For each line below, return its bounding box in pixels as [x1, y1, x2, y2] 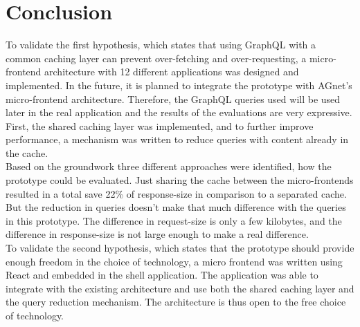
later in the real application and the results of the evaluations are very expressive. [6, 105, 352, 120]
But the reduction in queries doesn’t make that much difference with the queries [6, 200, 346, 214]
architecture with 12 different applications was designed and [44, 64, 299, 79]
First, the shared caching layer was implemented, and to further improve [6, 118, 314, 133]
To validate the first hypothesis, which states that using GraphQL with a [6, 37, 316, 52]
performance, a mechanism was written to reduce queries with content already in [6, 132, 349, 147]
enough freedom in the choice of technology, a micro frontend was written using [6, 254, 343, 268]
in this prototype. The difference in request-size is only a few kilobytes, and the [6, 213, 342, 227]
